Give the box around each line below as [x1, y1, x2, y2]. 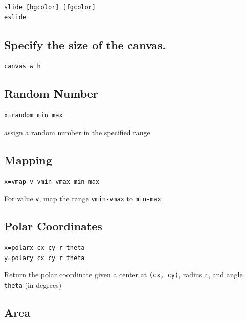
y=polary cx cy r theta [4, 254, 85, 262]
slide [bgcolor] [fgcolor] [4, 4, 96, 11]
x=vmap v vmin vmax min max [4, 178, 100, 185]
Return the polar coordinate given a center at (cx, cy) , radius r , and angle [4, 269, 243, 280]
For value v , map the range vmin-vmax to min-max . [4, 193, 163, 204]
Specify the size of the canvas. [4, 36, 166, 52]
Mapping [4, 152, 52, 167]
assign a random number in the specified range [4, 126, 150, 137]
